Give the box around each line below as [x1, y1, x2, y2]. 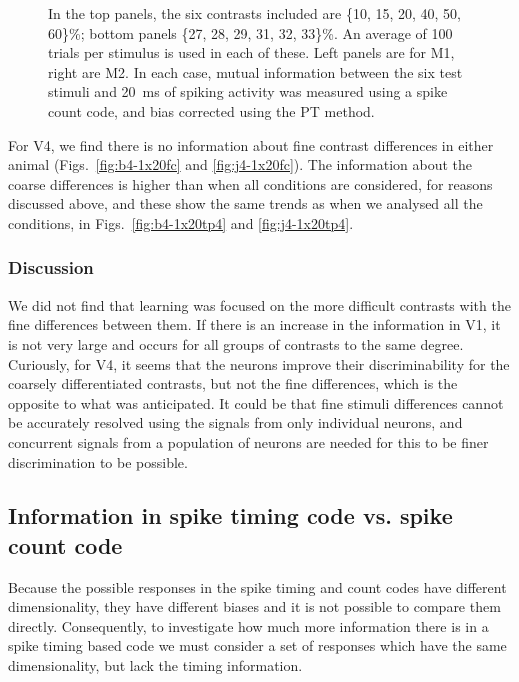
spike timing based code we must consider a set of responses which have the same [8, 635, 507, 656]
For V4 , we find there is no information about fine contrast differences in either [8, 134, 494, 155]
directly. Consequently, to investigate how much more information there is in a [8, 615, 489, 636]
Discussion [8, 255, 94, 280]
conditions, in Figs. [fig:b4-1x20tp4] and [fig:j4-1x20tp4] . [8, 212, 354, 233]
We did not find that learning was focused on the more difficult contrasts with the [8, 294, 511, 315]
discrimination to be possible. [8, 451, 188, 472]
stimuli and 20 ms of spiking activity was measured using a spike [48, 81, 448, 102]
